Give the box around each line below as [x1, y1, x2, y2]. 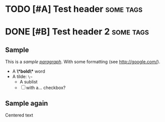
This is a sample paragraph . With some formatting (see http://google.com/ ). [5, 59, 161, 65]
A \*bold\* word [12, 68, 46, 75]
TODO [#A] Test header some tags [5, 3, 143, 15]
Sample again [5, 99, 48, 107]
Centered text [5, 112, 33, 118]
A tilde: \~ [12, 74, 33, 80]
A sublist [19, 79, 38, 85]
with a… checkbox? [26, 85, 66, 91]
